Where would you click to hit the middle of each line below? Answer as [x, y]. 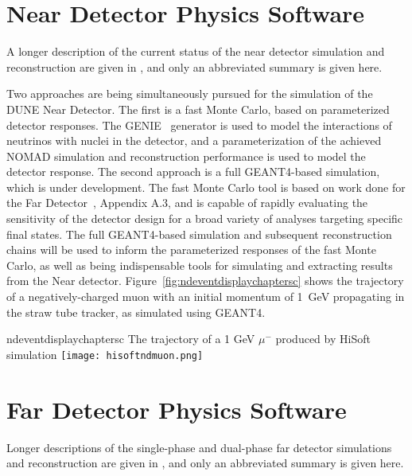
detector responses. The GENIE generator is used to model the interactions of [199, 125]
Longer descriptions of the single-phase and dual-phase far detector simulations [199, 447]
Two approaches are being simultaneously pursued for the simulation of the [190, 94]
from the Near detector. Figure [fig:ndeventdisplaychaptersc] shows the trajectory [205, 281]
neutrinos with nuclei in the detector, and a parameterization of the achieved [194, 140]
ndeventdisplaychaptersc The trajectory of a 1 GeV [131, 339]
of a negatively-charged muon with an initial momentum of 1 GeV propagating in [206, 297]
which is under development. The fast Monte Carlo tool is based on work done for [206, 187]
